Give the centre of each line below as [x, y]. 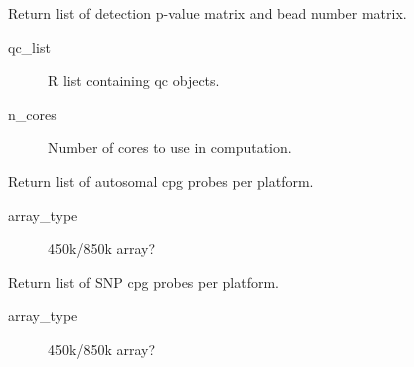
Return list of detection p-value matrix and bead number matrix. [207, 13]
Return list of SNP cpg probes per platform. [144, 281]
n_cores [32, 113]
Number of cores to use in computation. [170, 147]
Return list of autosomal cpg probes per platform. [161, 180]
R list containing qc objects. [134, 80]
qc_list [29, 46]
